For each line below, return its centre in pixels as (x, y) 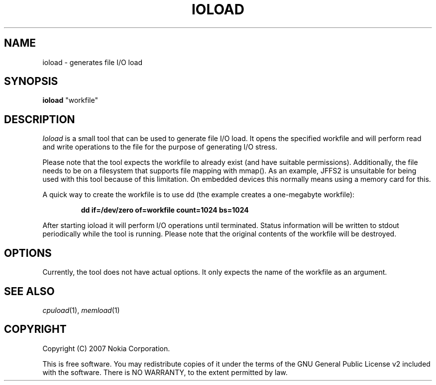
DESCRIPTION (40, 119)
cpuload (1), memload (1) (81, 310)
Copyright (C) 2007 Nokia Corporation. (106, 348)
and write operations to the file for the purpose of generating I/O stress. (160, 147)
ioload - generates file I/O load (92, 62)
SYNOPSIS (31, 81)
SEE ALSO (29, 291)
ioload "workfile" (70, 100)
